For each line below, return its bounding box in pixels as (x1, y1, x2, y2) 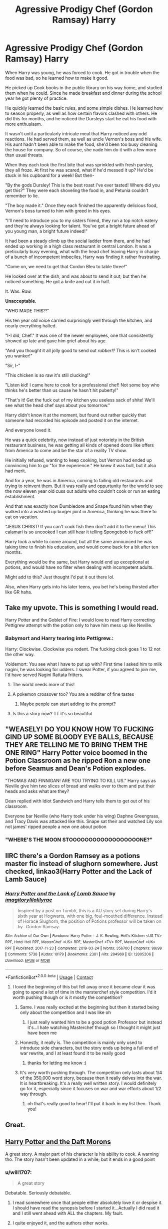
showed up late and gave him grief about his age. (5, 337, 107, 344)
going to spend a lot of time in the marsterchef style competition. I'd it (12, 989, 156, 995)
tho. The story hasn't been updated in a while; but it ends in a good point (5, 1156, 155, 1162)
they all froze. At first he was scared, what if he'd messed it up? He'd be (5, 167, 153, 173)
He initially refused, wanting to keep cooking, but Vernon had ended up (5, 457, 152, 463)
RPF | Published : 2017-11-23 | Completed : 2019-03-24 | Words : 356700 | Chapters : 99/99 (5, 946, 162, 951)
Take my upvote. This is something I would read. (5, 603, 159, 612)
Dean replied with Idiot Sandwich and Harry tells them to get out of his (5, 798, 150, 804)
